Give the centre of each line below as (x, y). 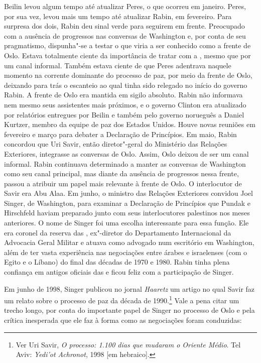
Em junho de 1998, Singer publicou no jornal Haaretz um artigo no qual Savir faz (129, 288)
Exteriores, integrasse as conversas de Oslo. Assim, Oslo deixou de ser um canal (126, 153)
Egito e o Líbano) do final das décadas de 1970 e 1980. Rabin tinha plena (117, 262)
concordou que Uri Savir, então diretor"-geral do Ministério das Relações (116, 144)
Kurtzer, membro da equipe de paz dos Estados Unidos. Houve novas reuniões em (130, 124)
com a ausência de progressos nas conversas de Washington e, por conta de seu (125, 35)
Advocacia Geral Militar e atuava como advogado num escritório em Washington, (129, 242)
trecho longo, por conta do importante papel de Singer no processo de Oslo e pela (129, 310)
